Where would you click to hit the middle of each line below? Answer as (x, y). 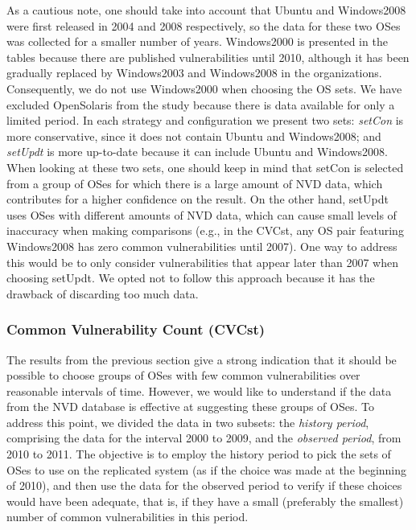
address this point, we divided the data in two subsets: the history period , (188, 422)
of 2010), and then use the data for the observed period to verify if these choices (204, 485)
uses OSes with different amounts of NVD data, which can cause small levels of (202, 214)
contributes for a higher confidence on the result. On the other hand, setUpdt (198, 199)
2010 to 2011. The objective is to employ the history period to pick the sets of (199, 454)
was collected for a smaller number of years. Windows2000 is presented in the (197, 41)
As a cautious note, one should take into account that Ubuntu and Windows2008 (206, 10)
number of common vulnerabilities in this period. (128, 517)
